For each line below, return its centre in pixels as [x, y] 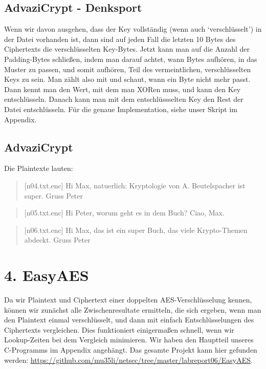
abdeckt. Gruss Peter [57, 240]
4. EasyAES [47, 275]
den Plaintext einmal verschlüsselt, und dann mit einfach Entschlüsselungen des [129, 320]
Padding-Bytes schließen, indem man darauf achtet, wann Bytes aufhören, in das [131, 59]
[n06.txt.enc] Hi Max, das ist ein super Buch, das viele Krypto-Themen [136, 230]
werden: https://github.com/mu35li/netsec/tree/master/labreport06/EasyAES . [128, 360]
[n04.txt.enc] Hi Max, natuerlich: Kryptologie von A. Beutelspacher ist [135, 185]
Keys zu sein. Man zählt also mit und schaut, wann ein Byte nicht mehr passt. [127, 79]
